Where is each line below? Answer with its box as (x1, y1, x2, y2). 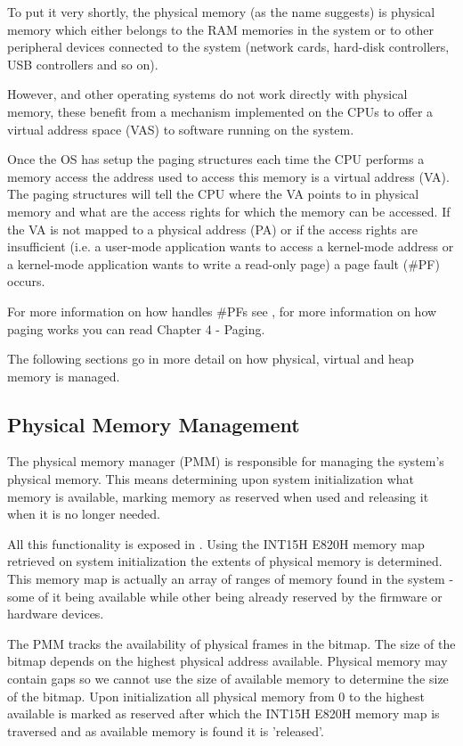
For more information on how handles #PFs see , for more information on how (7, 301, 437, 320)
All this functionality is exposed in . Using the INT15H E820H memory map (7, 534, 425, 553)
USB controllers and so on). (7, 54, 158, 73)
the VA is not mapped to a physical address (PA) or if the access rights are (7, 219, 418, 238)
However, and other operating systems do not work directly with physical (7, 85, 408, 103)
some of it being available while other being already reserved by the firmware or (7, 586, 443, 605)
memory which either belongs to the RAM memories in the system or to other (7, 20, 434, 38)
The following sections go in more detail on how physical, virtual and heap (7, 349, 414, 368)
